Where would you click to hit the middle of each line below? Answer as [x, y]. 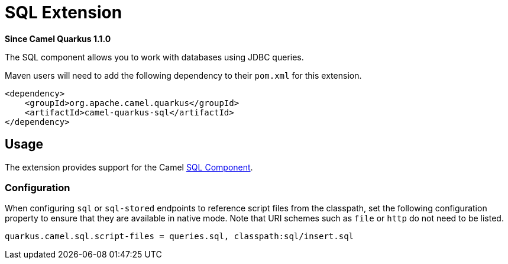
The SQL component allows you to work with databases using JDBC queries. [154, 57]
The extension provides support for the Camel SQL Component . [129, 167]
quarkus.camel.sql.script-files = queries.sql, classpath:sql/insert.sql [179, 236]
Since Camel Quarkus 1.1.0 [58, 38]
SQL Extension [64, 12]
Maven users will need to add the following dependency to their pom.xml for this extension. [183, 75]
